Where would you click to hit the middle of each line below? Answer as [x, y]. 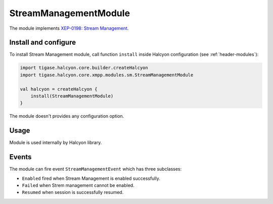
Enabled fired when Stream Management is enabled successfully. [91, 178]
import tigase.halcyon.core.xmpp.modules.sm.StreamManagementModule [107, 75]
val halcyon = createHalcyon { [59, 89]
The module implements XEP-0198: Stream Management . [69, 28]
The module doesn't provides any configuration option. [67, 116]
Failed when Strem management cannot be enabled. [78, 185]
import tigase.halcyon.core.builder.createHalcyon [84, 68]
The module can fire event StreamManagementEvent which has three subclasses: [96, 169]
